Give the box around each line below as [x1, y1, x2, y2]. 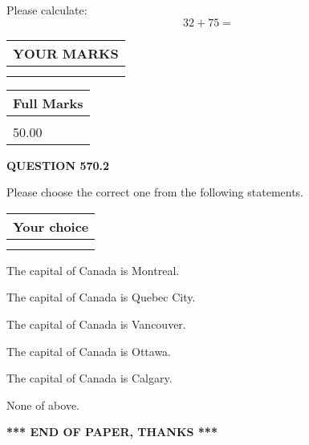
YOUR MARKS [13, 43, 119, 63]
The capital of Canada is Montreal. [6, 261, 180, 278]
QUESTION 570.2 [6, 156, 110, 173]
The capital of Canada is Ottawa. [6, 342, 172, 359]
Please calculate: [6, 2, 87, 18]
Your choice [13, 216, 89, 236]
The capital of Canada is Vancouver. [6, 315, 186, 332]
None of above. [6, 396, 79, 413]
